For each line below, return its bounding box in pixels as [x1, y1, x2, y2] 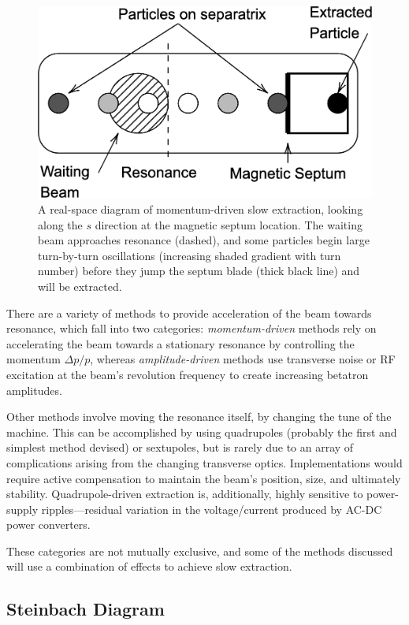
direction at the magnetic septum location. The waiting [95, 216, 363, 233]
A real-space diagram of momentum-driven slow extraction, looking [38, 201, 363, 218]
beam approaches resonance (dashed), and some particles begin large [38, 232, 370, 248]
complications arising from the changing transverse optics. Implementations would [6, 454, 403, 471]
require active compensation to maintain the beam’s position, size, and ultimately [6, 470, 401, 486]
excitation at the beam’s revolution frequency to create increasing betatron [6, 366, 369, 382]
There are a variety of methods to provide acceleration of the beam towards [6, 304, 372, 321]
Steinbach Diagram [6, 597, 165, 621]
